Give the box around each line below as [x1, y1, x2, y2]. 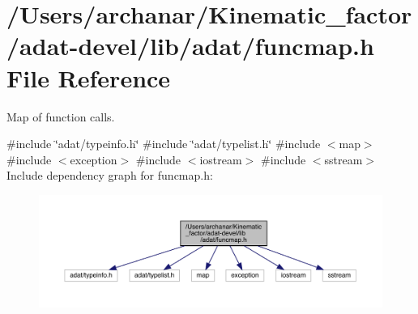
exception [70, 151, 117, 168]
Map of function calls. [6, 108, 115, 125]
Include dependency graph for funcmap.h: [6, 167, 213, 184]
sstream [324, 151, 363, 168]
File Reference [6, 61, 171, 94]
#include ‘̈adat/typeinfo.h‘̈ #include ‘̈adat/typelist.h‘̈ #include [6, 135, 321, 152]
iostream [199, 151, 242, 168]
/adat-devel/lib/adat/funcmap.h [6, 29, 374, 62]
